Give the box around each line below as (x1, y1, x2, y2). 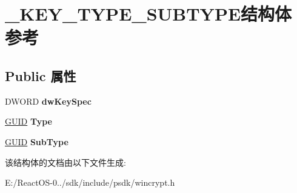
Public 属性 (5, 66, 76, 85)
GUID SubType (5, 135, 68, 148)
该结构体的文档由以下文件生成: (5, 155, 126, 168)
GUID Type (5, 115, 52, 128)
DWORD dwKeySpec (5, 94, 92, 107)
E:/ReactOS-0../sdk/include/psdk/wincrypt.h (5, 176, 175, 189)
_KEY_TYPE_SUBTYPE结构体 (5, 1, 292, 26)
